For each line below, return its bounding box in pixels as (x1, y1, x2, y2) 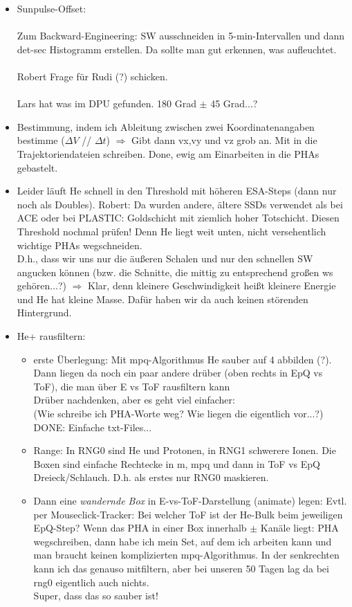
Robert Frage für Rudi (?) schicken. (17, 69, 168, 83)
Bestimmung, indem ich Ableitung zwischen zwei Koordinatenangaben (17, 119, 315, 134)
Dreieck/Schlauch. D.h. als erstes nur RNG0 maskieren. (33, 470, 269, 484)
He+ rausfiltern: (17, 329, 86, 343)
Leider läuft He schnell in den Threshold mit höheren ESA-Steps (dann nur (17, 183, 337, 198)
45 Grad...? (210, 96, 258, 111)
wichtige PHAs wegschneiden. (17, 237, 142, 252)
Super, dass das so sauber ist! (33, 588, 158, 603)
